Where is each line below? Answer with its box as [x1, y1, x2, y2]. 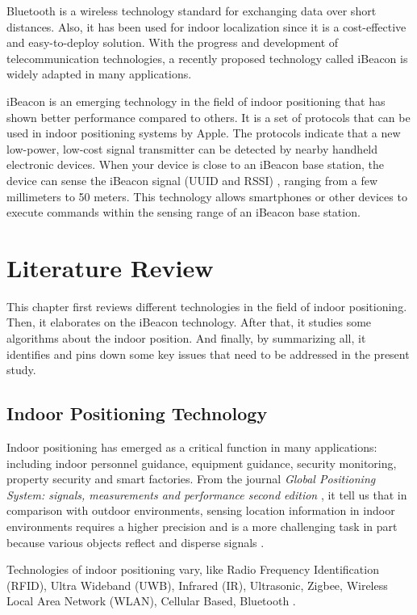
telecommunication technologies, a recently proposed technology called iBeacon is [6, 49, 408, 66]
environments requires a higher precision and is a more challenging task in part [6, 517, 398, 534]
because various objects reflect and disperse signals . [6, 533, 265, 550]
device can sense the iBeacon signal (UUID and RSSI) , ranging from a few [6, 171, 378, 188]
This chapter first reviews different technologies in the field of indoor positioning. [6, 297, 407, 314]
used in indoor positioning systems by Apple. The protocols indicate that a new [6, 124, 401, 141]
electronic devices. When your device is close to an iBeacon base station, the [6, 156, 385, 173]
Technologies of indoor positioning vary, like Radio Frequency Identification [6, 561, 379, 578]
